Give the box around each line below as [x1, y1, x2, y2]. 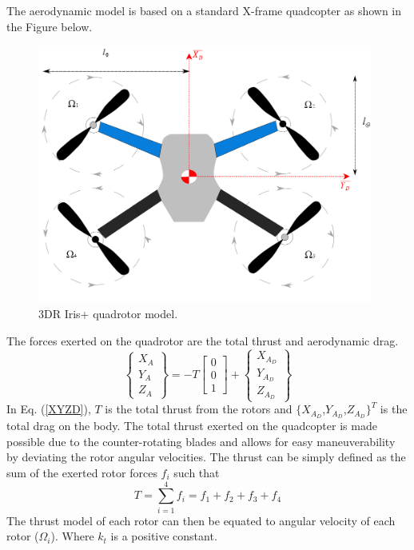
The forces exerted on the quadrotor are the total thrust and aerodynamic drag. [6, 332, 399, 349]
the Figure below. [6, 18, 93, 34]
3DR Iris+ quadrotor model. [38, 305, 178, 322]
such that [173, 464, 220, 481]
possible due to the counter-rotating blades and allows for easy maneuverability [6, 432, 396, 449]
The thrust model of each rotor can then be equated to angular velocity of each [6, 512, 396, 528]
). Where [50, 528, 94, 544]
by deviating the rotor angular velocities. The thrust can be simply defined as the [6, 448, 406, 465]
